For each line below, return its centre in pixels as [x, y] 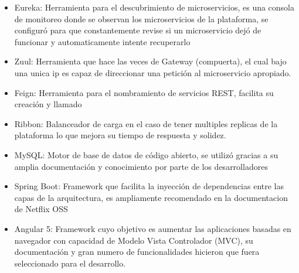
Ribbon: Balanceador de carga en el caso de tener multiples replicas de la [146, 123]
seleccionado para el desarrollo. [70, 263]
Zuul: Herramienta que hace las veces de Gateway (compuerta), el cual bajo [150, 61]
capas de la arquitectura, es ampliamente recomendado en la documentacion [151, 197]
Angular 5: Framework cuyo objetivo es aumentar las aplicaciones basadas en [153, 228]
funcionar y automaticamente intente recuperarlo [102, 41]
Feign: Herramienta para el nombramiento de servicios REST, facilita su [144, 92]
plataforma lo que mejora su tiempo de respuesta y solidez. [120, 135]
